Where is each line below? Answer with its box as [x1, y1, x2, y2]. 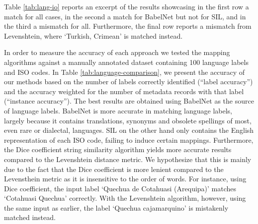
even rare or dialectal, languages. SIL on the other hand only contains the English [4, 125, 254, 135]
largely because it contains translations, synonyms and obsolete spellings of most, [4, 115, 252, 125]
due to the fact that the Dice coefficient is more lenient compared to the [4, 164, 224, 174]
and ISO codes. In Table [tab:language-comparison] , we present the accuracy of [4, 66, 245, 77]
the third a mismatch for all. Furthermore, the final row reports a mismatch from [4, 21, 252, 31]
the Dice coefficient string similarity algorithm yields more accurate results [4, 144, 232, 155]
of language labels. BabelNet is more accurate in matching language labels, [4, 105, 232, 115]
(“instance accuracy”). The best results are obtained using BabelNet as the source [4, 96, 254, 106]
